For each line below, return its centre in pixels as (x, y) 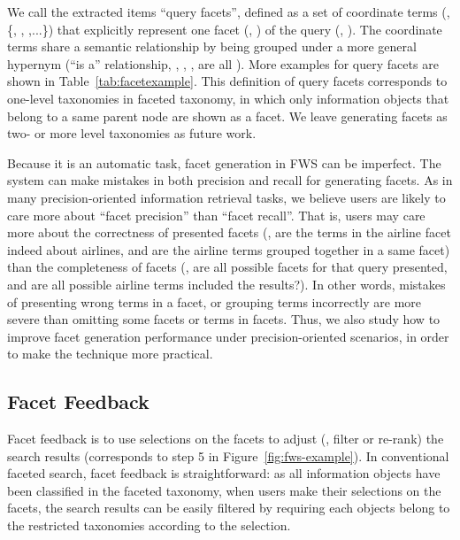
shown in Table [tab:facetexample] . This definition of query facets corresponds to (227, 81)
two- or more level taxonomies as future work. (132, 133)
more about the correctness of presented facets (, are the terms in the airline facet (229, 232)
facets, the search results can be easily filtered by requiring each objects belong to (229, 508)
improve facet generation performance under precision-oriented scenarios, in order (228, 336)
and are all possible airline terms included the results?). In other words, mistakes (226, 284)
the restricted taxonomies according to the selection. (149, 525)
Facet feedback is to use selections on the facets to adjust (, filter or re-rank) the (226, 439)
